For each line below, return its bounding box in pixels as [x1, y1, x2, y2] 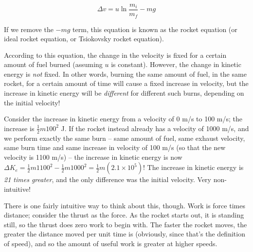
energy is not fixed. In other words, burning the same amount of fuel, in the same [4, 68, 247, 79]
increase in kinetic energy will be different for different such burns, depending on [4, 88, 244, 98]
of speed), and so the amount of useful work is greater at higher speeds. [4, 238, 217, 249]
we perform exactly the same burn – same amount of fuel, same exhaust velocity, [4, 133, 245, 143]
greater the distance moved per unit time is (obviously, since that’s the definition [4, 229, 245, 239]
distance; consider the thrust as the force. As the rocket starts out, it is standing [4, 210, 244, 220]
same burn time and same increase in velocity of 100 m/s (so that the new [4, 142, 226, 152]
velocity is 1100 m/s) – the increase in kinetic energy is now [4, 151, 182, 162]
